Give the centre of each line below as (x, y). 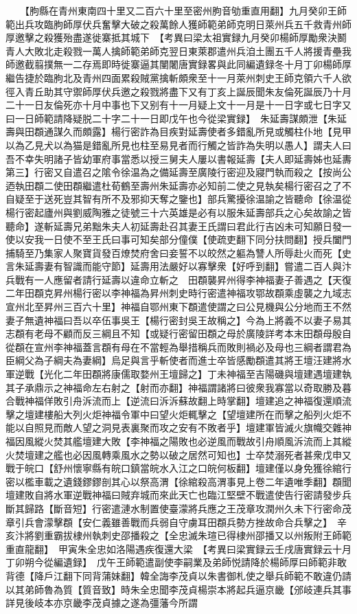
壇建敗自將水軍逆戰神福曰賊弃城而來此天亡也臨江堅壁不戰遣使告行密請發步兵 (178, 495)
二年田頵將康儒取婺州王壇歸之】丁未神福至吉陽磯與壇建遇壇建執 (207, 374)
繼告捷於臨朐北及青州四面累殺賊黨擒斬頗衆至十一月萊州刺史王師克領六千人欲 (178, 77)
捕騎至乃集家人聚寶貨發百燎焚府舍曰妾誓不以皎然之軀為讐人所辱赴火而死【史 (178, 252)
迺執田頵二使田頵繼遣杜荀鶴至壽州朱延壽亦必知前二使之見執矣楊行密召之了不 (178, 185)
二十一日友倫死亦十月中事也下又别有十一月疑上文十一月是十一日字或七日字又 (178, 105)
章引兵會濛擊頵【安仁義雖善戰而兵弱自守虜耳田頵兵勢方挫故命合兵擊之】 (166, 522)
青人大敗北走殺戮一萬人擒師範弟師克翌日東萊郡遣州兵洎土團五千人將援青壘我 (178, 50)
